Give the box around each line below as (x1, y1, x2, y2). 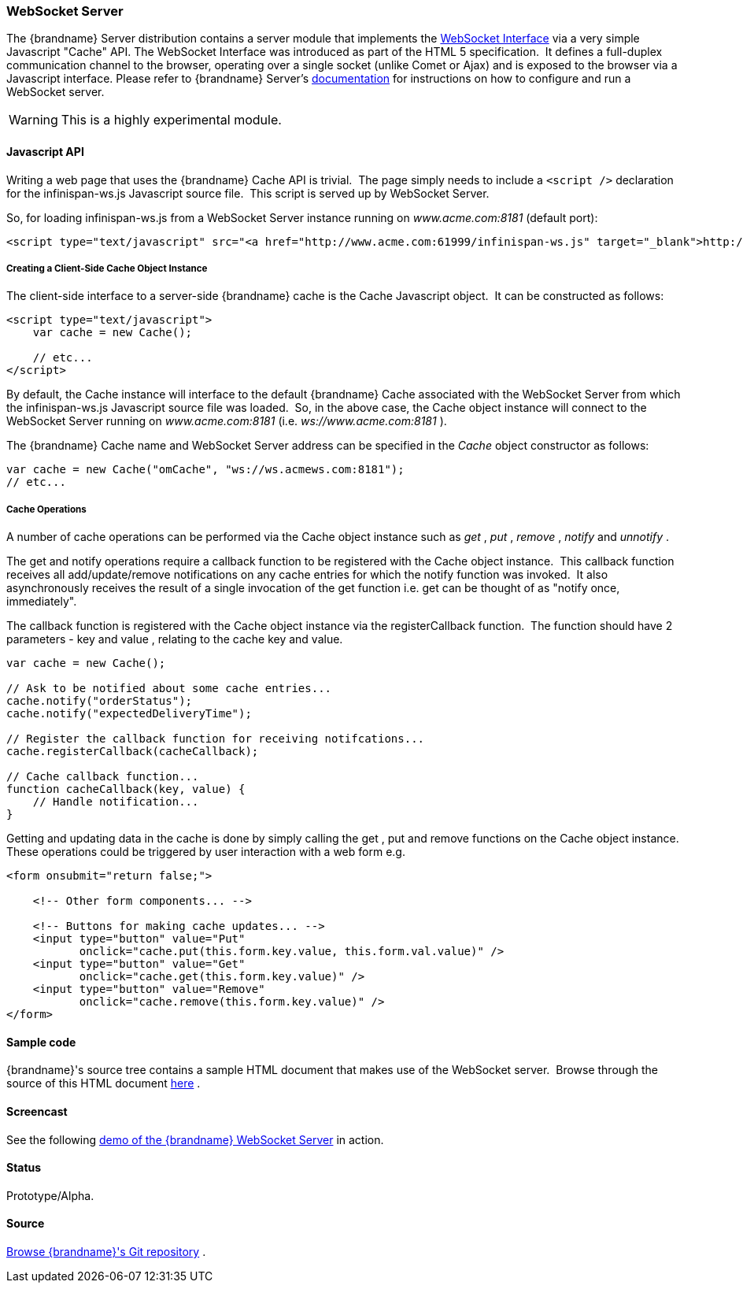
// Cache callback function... (6, 770, 199, 783)
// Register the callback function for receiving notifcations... (6, 732, 425, 746)
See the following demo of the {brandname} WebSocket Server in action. (6, 1132, 384, 1146)
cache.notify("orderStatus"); (6, 695, 193, 708)
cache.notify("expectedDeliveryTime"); (6, 707, 252, 720)
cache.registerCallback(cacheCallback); (6, 745, 259, 758)
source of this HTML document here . (6, 1076, 201, 1091)
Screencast (6, 1104, 68, 1118)
